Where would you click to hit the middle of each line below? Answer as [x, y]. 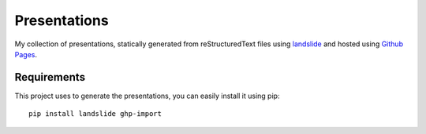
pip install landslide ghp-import [95, 114]
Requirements [50, 77]
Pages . [26, 54]
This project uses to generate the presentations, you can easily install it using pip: [147, 96]
